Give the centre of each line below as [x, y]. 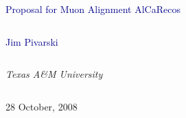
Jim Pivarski [32, 41]
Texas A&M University [54, 74]
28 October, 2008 [42, 106]
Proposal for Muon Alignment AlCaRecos [93, 9]
